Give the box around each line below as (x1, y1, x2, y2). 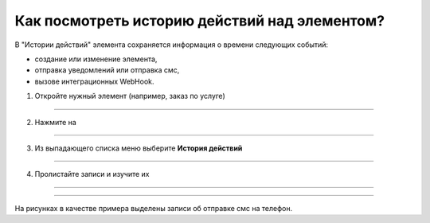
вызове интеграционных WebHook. (34, 76, 154, 86)
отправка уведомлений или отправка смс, (34, 65, 180, 75)
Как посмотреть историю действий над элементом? (14, 12, 385, 29)
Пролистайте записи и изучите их (34, 170, 150, 179)
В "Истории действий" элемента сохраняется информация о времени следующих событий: (14, 40, 329, 49)
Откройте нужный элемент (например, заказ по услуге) (34, 92, 226, 101)
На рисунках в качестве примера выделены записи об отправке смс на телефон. (14, 203, 293, 213)
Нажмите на (34, 117, 77, 127)
